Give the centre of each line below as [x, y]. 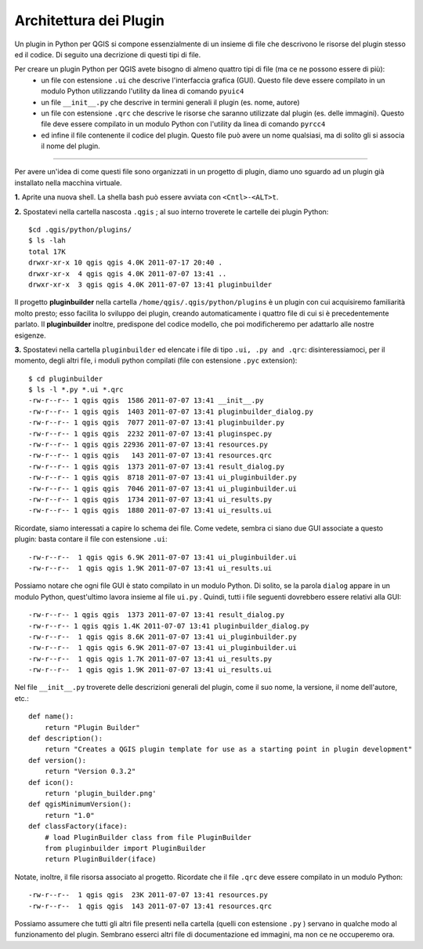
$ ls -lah [47, 241]
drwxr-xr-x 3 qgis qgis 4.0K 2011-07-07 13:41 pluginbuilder [150, 284]
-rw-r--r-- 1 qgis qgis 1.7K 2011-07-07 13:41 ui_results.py [150, 659]
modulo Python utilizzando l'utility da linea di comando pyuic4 [143, 91]
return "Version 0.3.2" [90, 772]
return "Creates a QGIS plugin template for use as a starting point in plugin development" [228, 749]
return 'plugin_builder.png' [100, 793]
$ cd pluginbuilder [66, 378]
